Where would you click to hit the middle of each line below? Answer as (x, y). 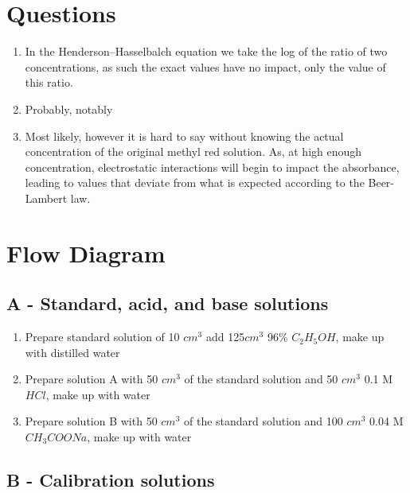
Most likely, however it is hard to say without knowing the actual (184, 136)
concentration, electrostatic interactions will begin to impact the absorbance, (212, 167)
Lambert (46, 198)
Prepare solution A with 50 (92, 379)
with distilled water (72, 352)
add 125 (225, 337)
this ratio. (49, 82)
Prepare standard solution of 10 (102, 337)
